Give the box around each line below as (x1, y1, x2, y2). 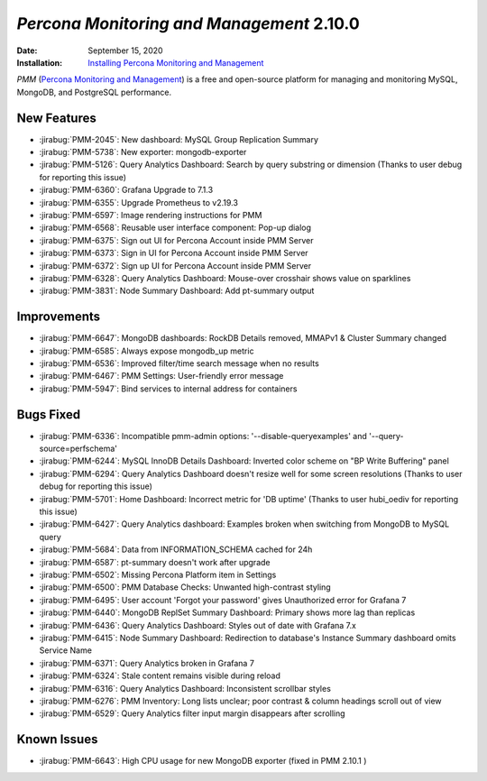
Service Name (39, 645, 92, 656)
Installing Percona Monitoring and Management (87, 57, 264, 68)
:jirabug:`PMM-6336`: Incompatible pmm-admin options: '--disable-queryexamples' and (39, 430, 367, 441)
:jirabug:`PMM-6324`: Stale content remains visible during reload (39, 670, 281, 681)
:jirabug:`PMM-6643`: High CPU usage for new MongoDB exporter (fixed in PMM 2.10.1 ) (39, 756, 367, 767)
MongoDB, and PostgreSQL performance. (16, 87, 172, 97)
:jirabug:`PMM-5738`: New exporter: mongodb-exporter (39, 147, 247, 158)
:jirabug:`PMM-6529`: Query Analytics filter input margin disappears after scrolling (39, 708, 346, 719)
